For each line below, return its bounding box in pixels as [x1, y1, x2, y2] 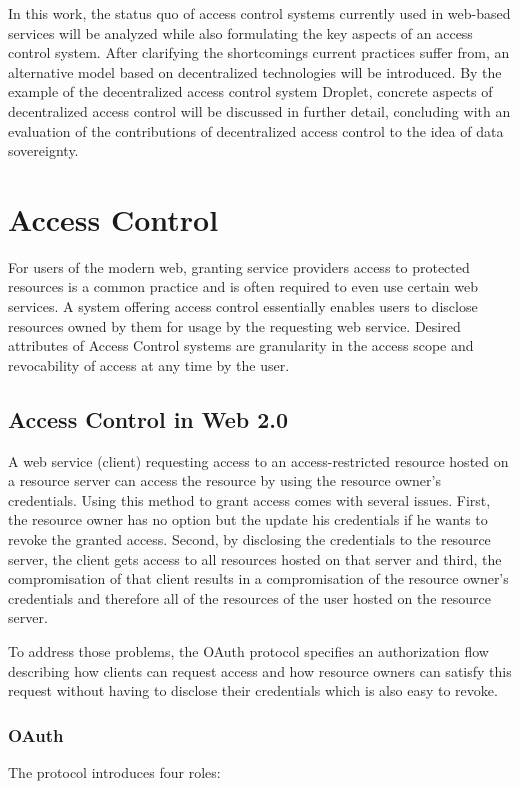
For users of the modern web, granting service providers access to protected [8, 256, 470, 277]
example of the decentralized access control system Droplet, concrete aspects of [8, 81, 493, 102]
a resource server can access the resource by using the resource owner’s [8, 470, 441, 491]
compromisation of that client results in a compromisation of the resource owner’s [8, 568, 509, 589]
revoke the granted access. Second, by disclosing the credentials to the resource [8, 529, 491, 550]
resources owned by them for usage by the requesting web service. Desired [8, 315, 461, 336]
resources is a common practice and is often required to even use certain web [8, 276, 478, 297]
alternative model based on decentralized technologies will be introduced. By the [8, 61, 502, 82]
